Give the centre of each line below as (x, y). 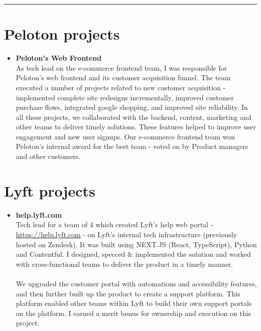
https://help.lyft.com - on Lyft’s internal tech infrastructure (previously (126, 234)
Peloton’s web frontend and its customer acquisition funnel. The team (123, 77)
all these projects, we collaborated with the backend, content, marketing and (134, 117)
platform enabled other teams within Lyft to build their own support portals (134, 303)
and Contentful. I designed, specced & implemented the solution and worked (133, 254)
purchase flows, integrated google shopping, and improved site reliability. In (132, 107)
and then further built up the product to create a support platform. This (128, 293)
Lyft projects (50, 190)
